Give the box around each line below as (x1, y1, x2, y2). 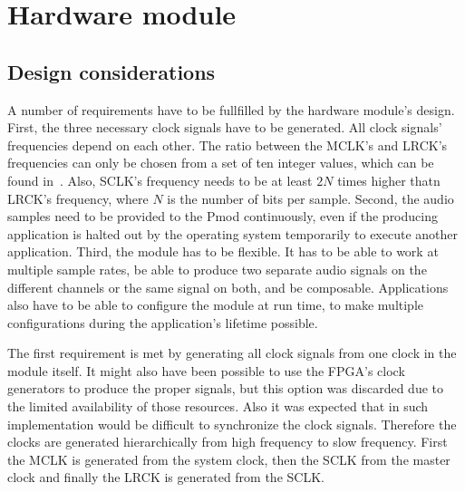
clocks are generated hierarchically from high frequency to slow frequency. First (7, 432, 448, 451)
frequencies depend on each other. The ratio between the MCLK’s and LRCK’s (7, 135, 448, 154)
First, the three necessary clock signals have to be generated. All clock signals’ (7, 118, 442, 137)
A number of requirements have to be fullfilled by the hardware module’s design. (7, 100, 455, 119)
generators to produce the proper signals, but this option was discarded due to (7, 379, 443, 398)
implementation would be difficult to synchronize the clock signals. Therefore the (7, 414, 457, 433)
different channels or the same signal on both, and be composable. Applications (7, 277, 449, 296)
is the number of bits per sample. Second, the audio (167, 188, 454, 207)
